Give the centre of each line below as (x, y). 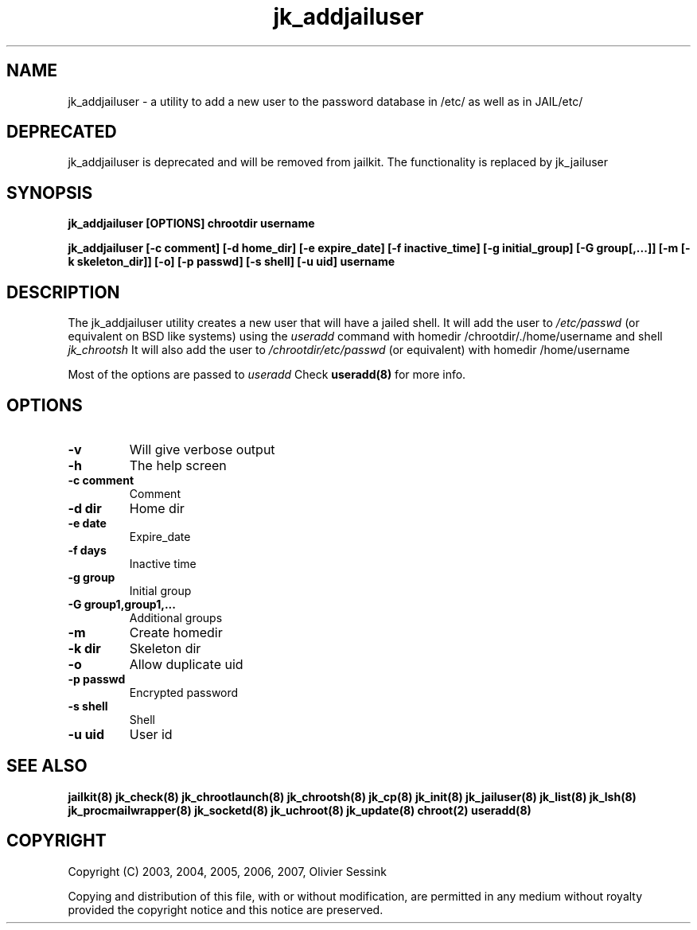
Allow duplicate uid (186, 664)
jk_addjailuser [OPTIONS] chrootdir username (191, 224)
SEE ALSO (47, 766)
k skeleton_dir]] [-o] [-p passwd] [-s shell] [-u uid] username (232, 262)
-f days (87, 550)
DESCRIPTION (63, 292)
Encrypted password (184, 692)
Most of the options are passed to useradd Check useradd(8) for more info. (267, 375)
